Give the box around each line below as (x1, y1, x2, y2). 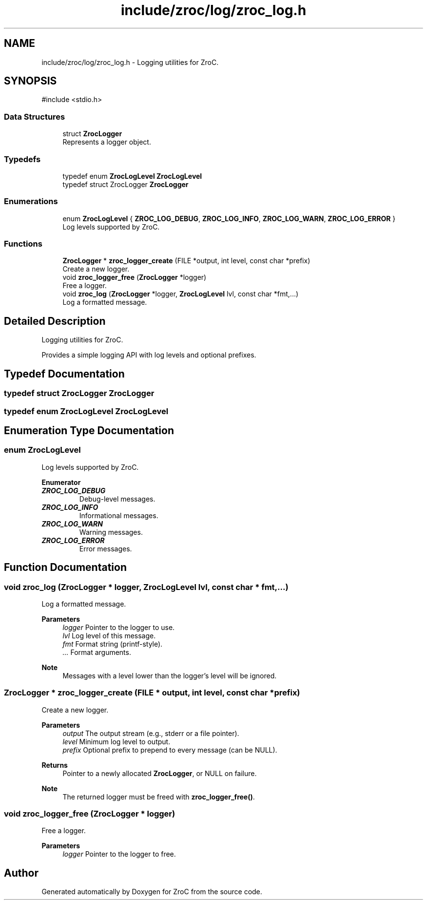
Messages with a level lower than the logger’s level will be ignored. (62, 671, 277, 680)
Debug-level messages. (79, 494, 155, 503)
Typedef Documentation (4, 367, 125, 380)
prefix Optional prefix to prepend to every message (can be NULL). (62, 745, 277, 754)
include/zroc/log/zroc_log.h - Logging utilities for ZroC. (41, 58, 219, 66)
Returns (41, 760, 68, 769)
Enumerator (41, 478, 81, 486)
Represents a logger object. (62, 138, 151, 147)
